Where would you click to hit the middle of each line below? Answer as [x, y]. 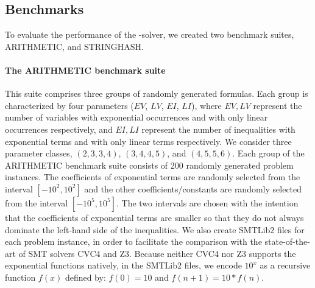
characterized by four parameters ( [69, 105]
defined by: [85, 277]
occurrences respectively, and [59, 129]
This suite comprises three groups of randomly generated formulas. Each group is [157, 93]
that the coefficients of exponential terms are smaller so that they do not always [154, 217]
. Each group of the [268, 153]
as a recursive [285, 265]
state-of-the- [287, 241]
